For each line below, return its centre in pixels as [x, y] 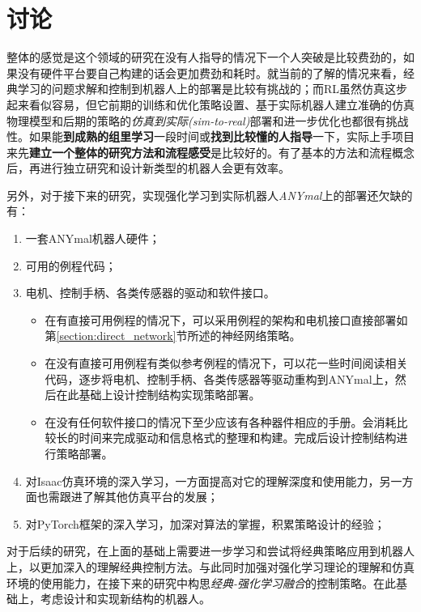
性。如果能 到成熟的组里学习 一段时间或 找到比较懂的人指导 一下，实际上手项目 [210, 136]
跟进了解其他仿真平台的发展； [139, 497]
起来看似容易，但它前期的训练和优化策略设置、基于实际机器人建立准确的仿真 [210, 104]
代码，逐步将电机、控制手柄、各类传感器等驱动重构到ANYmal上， [220, 378]
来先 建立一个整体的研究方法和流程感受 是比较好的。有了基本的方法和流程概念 [210, 152]
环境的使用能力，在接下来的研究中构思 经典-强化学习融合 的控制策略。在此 [202, 582]
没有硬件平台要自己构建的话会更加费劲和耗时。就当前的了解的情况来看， [210, 72]
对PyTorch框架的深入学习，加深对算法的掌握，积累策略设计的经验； [205, 523]
